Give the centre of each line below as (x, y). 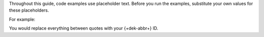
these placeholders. (29, 10)
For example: (22, 19)
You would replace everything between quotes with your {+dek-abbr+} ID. (84, 28)
